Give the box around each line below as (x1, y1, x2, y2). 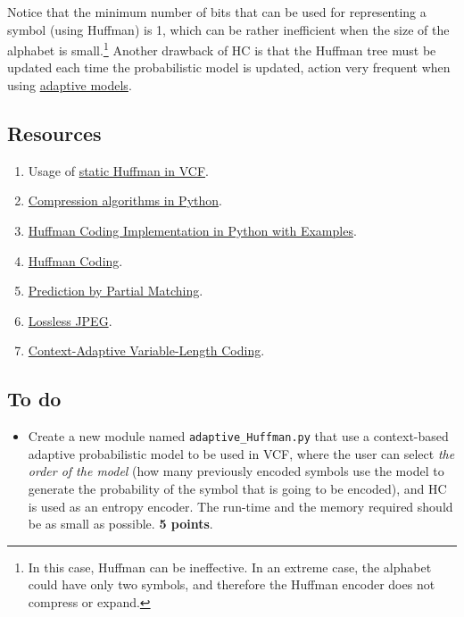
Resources (7, 120, 102, 147)
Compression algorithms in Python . (28, 191, 222, 210)
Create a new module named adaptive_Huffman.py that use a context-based (28, 427, 449, 446)
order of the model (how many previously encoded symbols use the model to (28, 462, 444, 480)
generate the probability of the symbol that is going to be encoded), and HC (28, 479, 447, 498)
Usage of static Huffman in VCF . (28, 161, 209, 179)
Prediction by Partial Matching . (28, 281, 203, 300)
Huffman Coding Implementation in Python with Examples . (28, 221, 357, 240)
